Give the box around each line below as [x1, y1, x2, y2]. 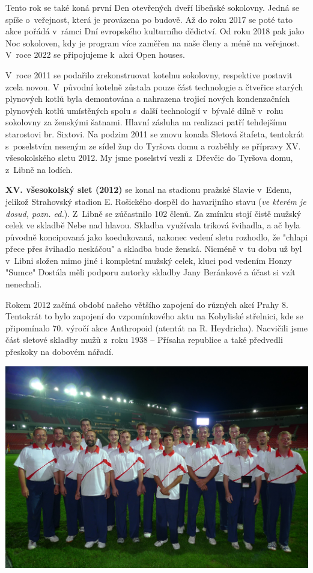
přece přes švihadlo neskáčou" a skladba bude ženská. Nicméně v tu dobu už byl [5, 242, 302, 255]
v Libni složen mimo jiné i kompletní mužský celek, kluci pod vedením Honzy [5, 254, 292, 266]
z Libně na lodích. [5, 163, 73, 175]
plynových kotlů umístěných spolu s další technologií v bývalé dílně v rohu [5, 104, 284, 116]
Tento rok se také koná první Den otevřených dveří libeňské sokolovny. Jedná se [5, 1, 299, 13]
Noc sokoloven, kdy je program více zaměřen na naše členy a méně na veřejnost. [5, 36, 300, 49]
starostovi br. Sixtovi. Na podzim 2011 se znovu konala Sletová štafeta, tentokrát [5, 127, 305, 140]
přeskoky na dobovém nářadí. [5, 345, 114, 358]
